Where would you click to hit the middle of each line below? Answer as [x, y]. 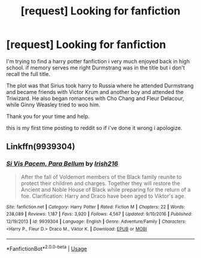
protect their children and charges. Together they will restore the [100, 183]
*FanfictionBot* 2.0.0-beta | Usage [47, 248]
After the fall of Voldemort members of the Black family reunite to [101, 177]
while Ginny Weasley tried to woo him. [53, 104]
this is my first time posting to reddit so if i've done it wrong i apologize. [94, 128]
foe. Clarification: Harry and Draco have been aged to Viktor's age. [103, 196]
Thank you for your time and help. [48, 116]
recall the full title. [28, 74]
